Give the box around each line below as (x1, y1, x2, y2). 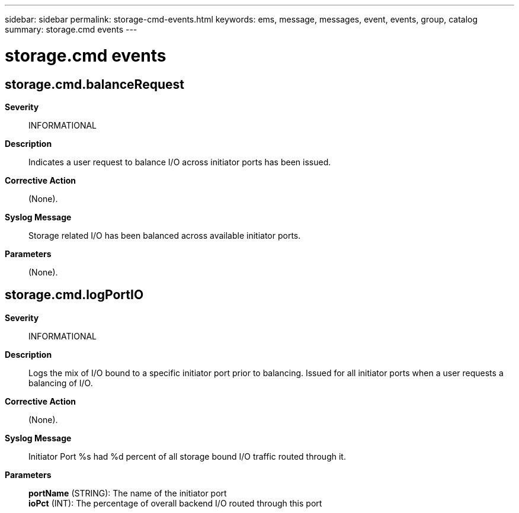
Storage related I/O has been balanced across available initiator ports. (28, 230, 301, 241)
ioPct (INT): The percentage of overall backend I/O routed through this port (28, 498, 322, 508)
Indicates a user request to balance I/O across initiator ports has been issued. (28, 156, 331, 167)
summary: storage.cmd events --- (5, 24, 137, 34)
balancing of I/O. (28, 377, 93, 388)
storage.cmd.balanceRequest (5, 76, 184, 92)
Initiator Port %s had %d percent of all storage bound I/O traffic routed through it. (28, 451, 346, 461)
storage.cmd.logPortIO (5, 287, 144, 303)
